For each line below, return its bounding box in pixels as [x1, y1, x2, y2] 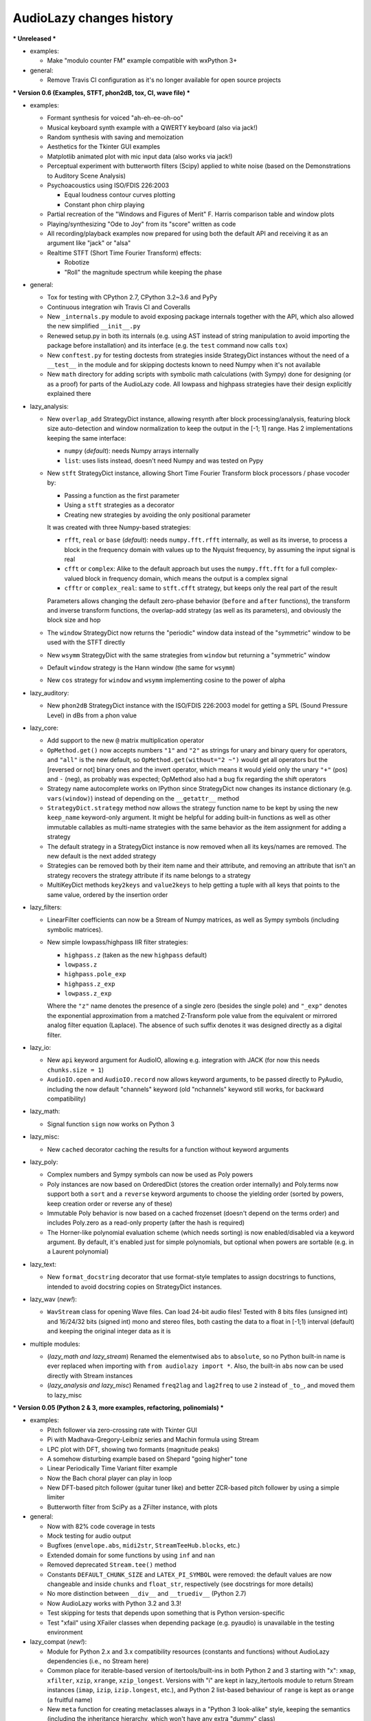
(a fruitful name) [47, 1696, 93, 1704]
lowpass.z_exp [64, 990, 112, 997]
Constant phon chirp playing [64, 200, 145, 209]
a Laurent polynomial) [47, 1247, 109, 1256]
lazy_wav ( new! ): [30, 1295, 77, 1304]
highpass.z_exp [64, 980, 116, 988]
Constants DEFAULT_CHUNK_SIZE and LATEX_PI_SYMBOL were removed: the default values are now [47, 1570, 333, 1579]
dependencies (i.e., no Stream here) [47, 1657, 149, 1665]
